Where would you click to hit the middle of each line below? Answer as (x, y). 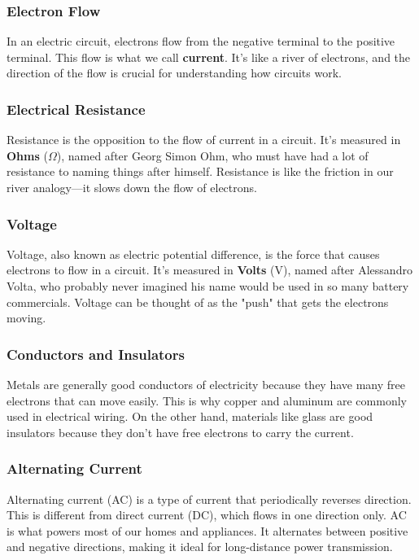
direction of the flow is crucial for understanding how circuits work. (174, 73)
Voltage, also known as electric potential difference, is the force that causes (193, 254)
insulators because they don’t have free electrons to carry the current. (180, 432)
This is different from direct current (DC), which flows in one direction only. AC (207, 515)
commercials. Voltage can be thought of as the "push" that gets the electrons (198, 302)
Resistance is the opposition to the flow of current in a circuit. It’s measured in (204, 140)
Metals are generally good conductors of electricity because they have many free (206, 384)
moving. (26, 318)
